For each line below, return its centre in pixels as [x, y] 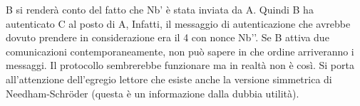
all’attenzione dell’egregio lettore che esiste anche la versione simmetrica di [169, 79]
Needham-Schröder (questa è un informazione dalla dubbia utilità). [153, 93]
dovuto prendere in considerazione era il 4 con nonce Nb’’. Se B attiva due [168, 37]
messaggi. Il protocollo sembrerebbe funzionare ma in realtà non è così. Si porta [180, 65]
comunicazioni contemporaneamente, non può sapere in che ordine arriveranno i [180, 51]
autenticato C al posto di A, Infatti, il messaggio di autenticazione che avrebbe [178, 23]
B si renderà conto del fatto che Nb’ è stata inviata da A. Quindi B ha [160, 9]
